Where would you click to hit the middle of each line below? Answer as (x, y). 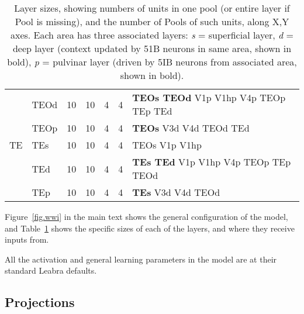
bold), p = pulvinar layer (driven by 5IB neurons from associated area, (152, 62)
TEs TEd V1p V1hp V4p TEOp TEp (212, 162)
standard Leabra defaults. (51, 270)
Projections (40, 302)
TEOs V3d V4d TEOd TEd (191, 128)
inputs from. (27, 239)
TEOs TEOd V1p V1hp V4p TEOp (209, 97)
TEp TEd (152, 111)
